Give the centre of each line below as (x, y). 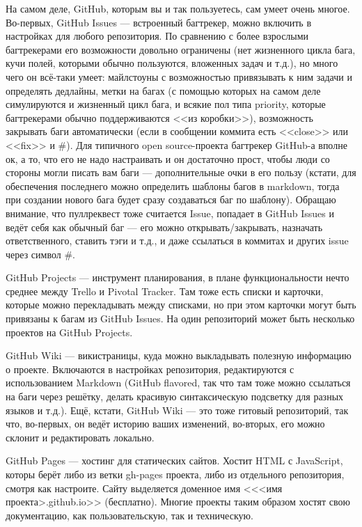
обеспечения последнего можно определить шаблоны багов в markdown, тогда (173, 186)
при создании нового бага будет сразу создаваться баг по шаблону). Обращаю (171, 199)
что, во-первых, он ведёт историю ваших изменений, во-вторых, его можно (165, 424)
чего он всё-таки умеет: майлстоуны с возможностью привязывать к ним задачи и (179, 76)
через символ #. (40, 254)
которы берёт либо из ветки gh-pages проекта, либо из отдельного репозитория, (175, 474)
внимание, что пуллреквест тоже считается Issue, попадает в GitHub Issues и (170, 213)
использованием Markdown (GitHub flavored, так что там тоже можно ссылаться (178, 383)
